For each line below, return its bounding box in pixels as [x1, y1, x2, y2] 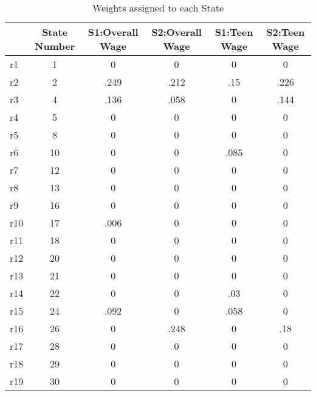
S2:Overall [151, 25, 202, 39]
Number [35, 39, 75, 53]
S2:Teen [266, 25, 305, 39]
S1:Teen [215, 25, 253, 39]
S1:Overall [88, 25, 139, 39]
